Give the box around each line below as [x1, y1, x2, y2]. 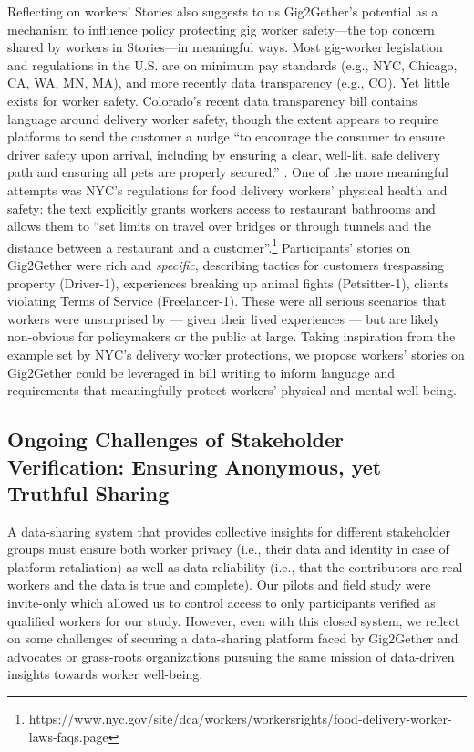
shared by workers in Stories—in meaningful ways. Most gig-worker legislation [7, 37, 443, 57]
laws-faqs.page [28, 726, 108, 746]
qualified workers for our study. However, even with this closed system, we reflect [7, 611, 460, 630]
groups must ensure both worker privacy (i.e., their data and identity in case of [7, 539, 449, 559]
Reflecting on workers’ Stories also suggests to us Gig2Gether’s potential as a [7, 2, 438, 20]
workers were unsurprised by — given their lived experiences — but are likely [7, 308, 440, 328]
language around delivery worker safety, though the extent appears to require [7, 109, 438, 128]
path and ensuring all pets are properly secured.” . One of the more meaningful [7, 162, 448, 182]
